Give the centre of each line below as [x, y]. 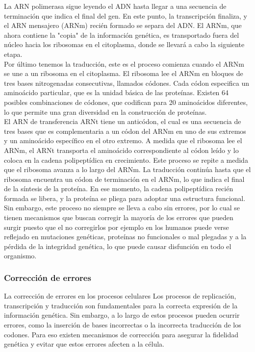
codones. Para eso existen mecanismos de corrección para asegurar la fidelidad [121, 334]
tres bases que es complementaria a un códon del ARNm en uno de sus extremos [125, 131]
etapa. [13, 54]
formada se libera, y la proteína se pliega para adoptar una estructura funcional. [125, 198]
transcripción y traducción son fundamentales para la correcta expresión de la [121, 305]
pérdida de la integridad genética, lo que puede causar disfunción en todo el [118, 246]
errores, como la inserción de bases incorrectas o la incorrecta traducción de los [123, 325]
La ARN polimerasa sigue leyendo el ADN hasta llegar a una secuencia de [115, 6]
